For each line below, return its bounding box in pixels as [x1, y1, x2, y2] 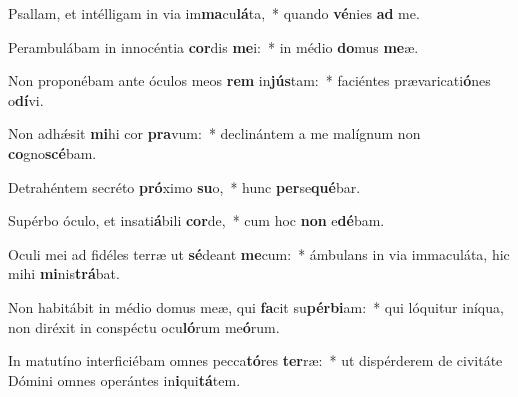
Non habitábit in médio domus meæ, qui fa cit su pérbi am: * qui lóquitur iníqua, [8, 296, 504, 317]
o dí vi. [8, 89, 44, 110]
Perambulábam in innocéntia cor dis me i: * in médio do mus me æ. [8, 36, 419, 57]
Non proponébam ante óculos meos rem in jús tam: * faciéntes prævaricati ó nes [8, 70, 491, 91]
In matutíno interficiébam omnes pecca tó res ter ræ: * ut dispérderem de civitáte [8, 350, 503, 371]
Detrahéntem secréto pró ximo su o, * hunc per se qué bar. [8, 176, 361, 197]
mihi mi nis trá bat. [8, 263, 120, 284]
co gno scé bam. [8, 142, 97, 163]
